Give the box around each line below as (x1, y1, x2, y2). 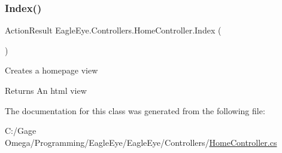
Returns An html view (5, 84, 87, 96)
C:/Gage (5, 124, 37, 137)
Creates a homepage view (5, 64, 98, 76)
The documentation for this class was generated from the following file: (5, 104, 265, 117)
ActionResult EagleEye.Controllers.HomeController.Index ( (5, 24, 222, 36)
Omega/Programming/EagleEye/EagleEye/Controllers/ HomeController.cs (5, 136, 277, 148)
